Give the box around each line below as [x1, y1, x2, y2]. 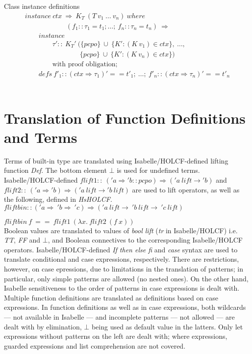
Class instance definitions [4, 1, 80, 11]
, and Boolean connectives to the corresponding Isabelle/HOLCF [48, 235, 243, 245]
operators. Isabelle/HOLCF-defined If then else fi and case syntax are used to [4, 244, 238, 254]
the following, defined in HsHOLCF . [4, 194, 112, 204]
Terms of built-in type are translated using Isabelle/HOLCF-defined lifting [4, 155, 228, 165]
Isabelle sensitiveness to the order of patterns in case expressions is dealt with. [4, 283, 240, 293]
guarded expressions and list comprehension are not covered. [4, 340, 186, 351]
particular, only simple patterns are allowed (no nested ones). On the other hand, [4, 273, 249, 283]
